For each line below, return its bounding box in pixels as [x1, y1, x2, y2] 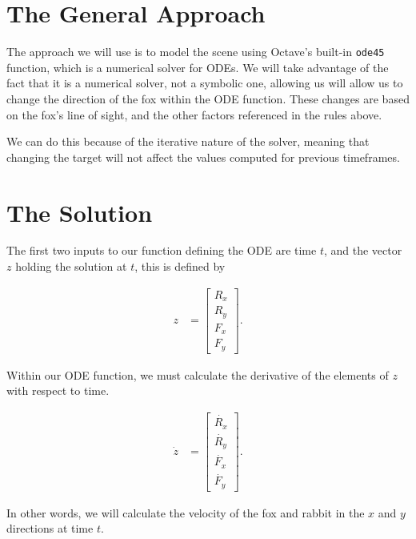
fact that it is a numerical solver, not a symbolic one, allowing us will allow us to [6, 74, 403, 91]
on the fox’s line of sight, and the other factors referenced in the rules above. [6, 106, 382, 123]
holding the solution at [15, 258, 127, 275]
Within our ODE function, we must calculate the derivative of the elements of [6, 366, 389, 383]
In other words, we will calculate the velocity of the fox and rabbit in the [6, 504, 365, 521]
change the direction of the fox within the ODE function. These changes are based [6, 90, 410, 107]
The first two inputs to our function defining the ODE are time [6, 242, 317, 259]
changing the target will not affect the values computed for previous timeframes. [6, 148, 400, 165]
